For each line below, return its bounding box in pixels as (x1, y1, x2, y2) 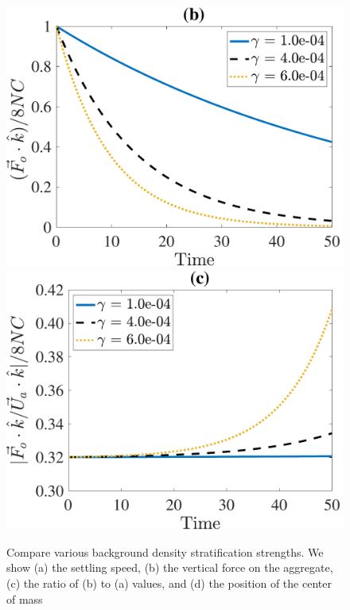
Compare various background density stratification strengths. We (6, 543, 324, 560)
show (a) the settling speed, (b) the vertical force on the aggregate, (6, 559, 333, 576)
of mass (6, 590, 43, 607)
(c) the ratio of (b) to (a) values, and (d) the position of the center (6, 574, 332, 591)
